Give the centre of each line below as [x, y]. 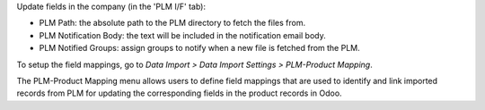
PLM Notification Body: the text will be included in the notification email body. [183, 35]
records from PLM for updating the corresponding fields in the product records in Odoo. [179, 93]
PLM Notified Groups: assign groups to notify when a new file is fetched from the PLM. [200, 48]
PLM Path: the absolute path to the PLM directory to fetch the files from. [172, 23]
